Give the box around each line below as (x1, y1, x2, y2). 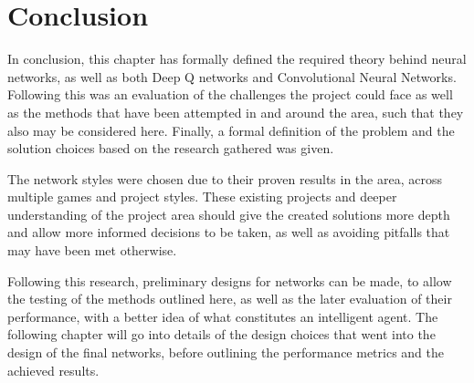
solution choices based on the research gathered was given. (7, 139, 334, 158)
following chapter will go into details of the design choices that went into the (7, 325, 436, 344)
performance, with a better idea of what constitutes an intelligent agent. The (7, 306, 438, 326)
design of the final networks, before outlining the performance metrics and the (7, 343, 445, 362)
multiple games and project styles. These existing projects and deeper (7, 187, 397, 206)
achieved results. (7, 360, 100, 379)
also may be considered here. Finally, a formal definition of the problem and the (7, 120, 455, 140)
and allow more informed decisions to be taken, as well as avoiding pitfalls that (7, 223, 450, 242)
